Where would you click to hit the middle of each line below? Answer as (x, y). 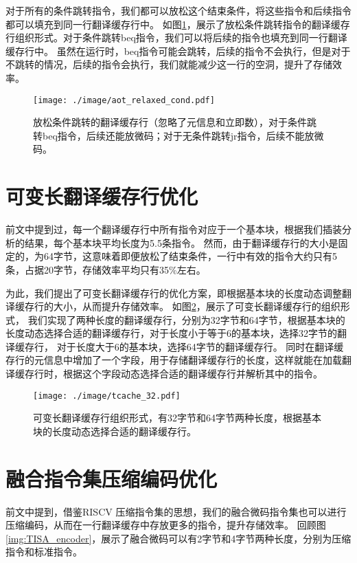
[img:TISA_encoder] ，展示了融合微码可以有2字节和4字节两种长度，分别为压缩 (178, 538)
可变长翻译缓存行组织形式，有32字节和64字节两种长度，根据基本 (177, 418)
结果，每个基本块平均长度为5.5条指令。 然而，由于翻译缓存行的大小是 (181, 242)
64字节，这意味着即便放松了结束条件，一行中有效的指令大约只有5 (190, 256)
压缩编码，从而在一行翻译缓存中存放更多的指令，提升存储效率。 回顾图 (166, 525)
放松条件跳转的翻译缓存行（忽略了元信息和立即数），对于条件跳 (175, 122)
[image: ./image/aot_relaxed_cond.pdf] (124, 100)
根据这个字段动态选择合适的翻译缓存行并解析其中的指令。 (193, 374)
